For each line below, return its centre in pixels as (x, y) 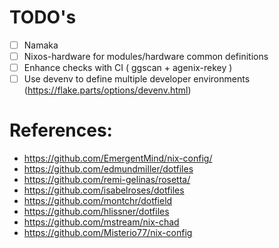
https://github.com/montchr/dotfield (98, 201)
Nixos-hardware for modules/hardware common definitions (146, 56)
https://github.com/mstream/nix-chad (101, 222)
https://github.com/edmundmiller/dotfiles (108, 169)
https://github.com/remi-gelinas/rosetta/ (107, 180)
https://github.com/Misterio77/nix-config (108, 233)
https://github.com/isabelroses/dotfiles (104, 190)
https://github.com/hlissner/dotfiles (96, 212)
